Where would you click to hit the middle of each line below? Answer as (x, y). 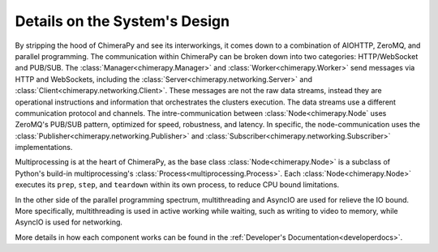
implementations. (44, 147)
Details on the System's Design (122, 21)
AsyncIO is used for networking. (69, 222)
